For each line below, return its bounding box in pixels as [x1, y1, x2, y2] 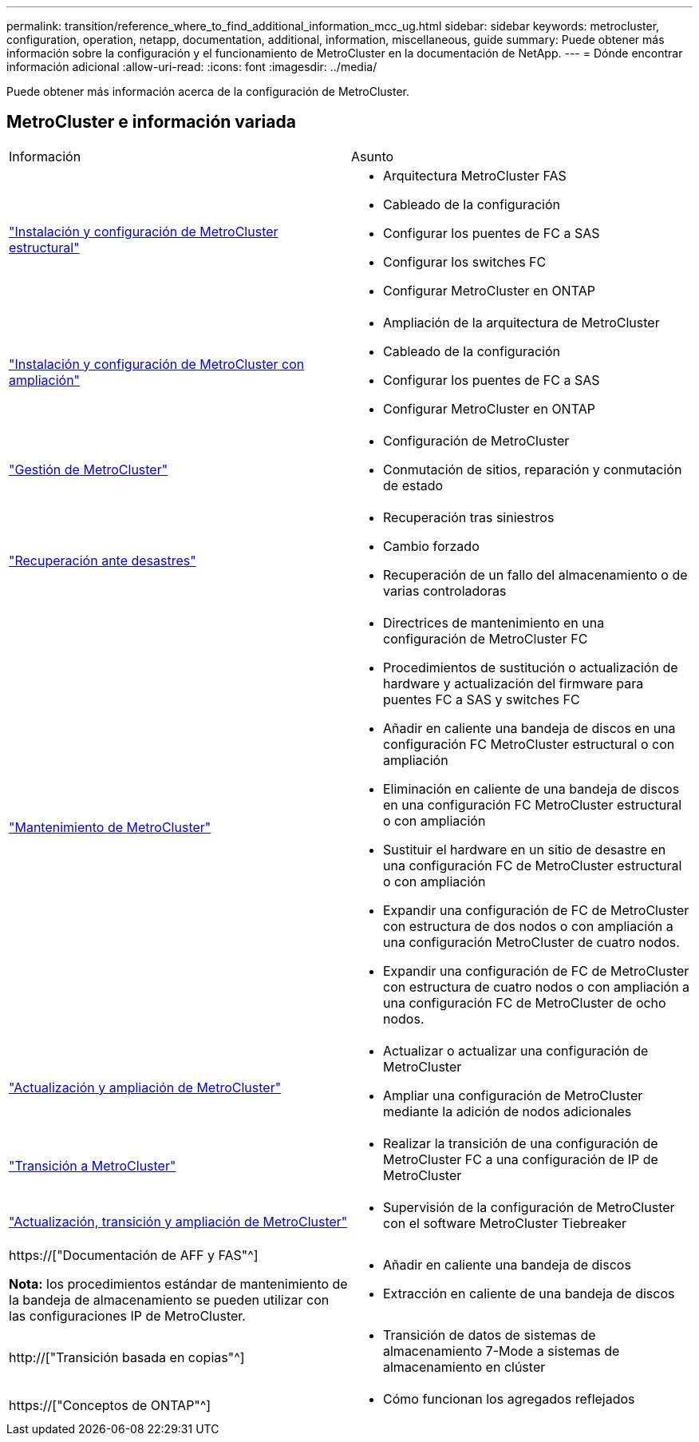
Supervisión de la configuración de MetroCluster [383, 1198, 675, 1215]
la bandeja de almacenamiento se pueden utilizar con [9, 1291, 330, 1308]
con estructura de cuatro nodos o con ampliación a [383, 978, 690, 995]
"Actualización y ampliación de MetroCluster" [9, 1079, 282, 1095]
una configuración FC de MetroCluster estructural [383, 857, 682, 874]
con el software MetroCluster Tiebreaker [383, 1214, 627, 1231]
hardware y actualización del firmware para [383, 675, 644, 691]
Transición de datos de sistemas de [383, 1326, 596, 1343]
